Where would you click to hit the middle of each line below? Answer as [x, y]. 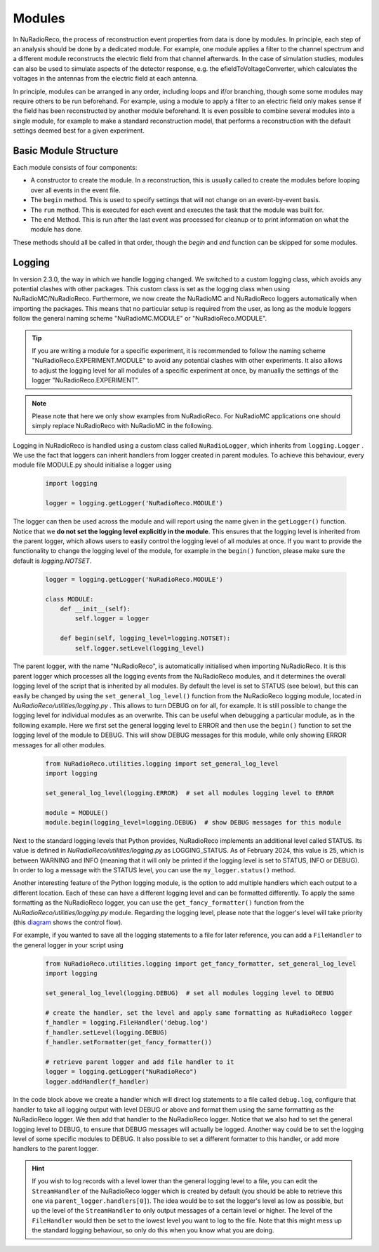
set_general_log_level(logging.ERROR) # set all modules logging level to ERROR [190, 793]
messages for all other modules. [60, 745]
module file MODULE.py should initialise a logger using [92, 465]
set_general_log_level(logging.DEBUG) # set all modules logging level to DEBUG [190, 993]
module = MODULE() [77, 813]
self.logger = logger [112, 619]
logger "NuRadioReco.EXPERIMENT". [86, 380]
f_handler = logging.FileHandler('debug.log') [127, 1023]
